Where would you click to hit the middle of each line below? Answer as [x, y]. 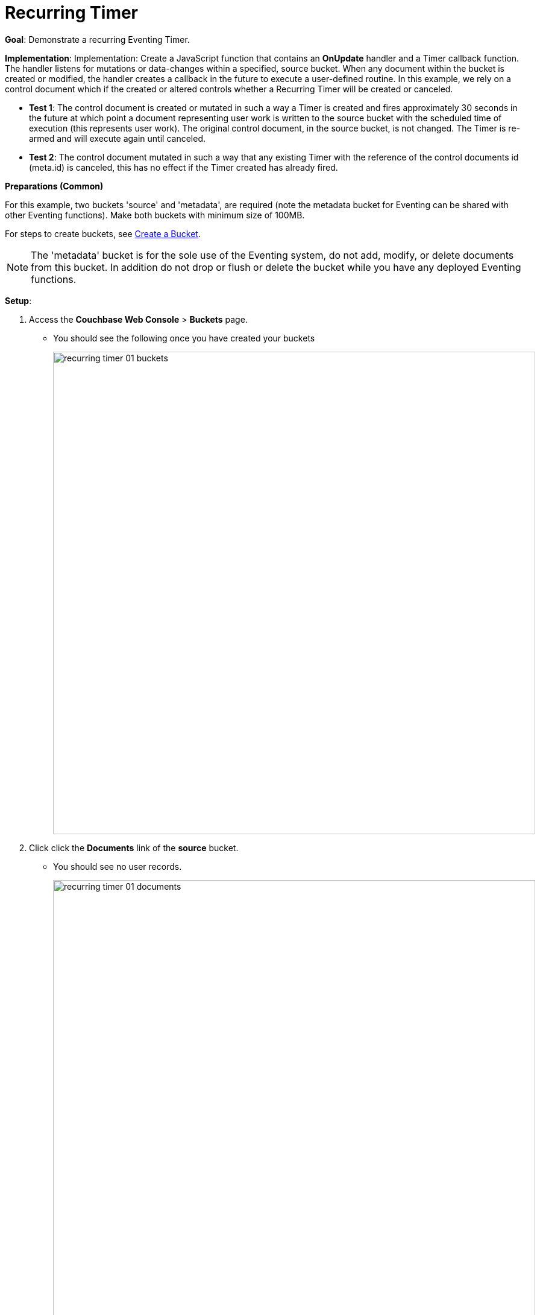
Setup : [18, 300]
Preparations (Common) [54, 186]
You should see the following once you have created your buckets [184, 338]
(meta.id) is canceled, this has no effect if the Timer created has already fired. [184, 167]
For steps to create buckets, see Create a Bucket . [103, 233]
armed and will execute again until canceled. [117, 138]
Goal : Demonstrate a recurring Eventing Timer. [97, 39]
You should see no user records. [118, 866]
